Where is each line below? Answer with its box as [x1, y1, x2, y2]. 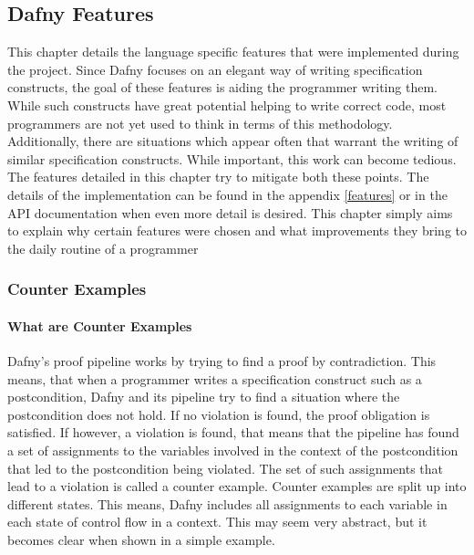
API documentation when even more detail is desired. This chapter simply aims [7, 203, 453, 222]
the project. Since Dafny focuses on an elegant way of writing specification [7, 59, 423, 79]
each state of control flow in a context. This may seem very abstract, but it [7, 512, 428, 531]
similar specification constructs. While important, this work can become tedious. [7, 149, 457, 168]
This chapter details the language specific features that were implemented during [7, 42, 459, 61]
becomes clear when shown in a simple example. [7, 529, 275, 549]
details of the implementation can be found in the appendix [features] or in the [7, 184, 448, 204]
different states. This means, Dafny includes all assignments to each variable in [7, 494, 448, 513]
